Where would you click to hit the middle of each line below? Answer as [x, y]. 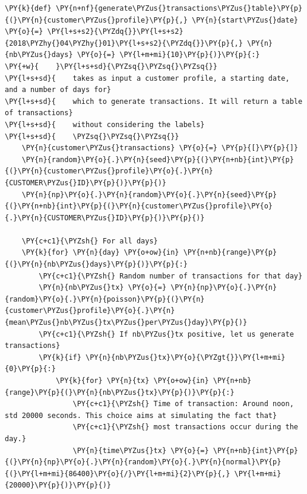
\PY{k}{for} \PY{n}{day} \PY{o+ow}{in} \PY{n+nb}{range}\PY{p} [149, 253]
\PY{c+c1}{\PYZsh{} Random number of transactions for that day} [171, 276]
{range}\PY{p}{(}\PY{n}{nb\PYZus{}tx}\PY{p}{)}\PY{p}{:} [120, 392]
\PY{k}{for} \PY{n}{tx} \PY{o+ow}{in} [132, 381]
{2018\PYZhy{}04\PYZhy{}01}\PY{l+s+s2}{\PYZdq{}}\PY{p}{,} [124, 43]
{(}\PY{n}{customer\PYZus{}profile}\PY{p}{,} [96, 20]
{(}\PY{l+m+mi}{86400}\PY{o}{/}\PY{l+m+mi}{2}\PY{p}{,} [118, 474]
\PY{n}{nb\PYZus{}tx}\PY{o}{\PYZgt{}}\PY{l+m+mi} [186, 357]
